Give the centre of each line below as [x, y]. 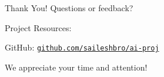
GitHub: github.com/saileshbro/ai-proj [82, 47]
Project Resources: [38, 27]
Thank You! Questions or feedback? [69, 8]
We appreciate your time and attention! [76, 67]
